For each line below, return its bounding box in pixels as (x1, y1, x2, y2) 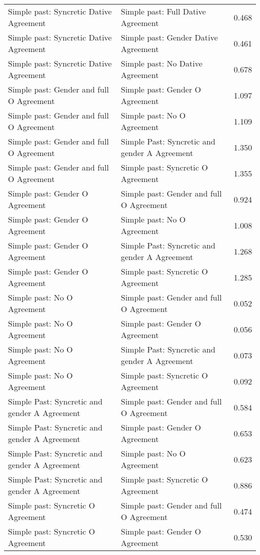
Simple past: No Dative (120, 57, 202, 69)
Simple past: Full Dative (120, 5, 206, 17)
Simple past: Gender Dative (120, 31, 218, 43)
